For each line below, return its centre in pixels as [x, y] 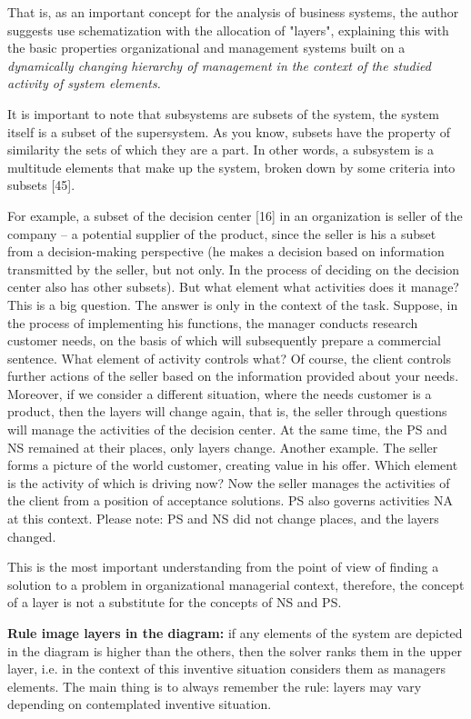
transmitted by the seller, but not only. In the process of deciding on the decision [234, 269]
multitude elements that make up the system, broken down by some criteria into [231, 167]
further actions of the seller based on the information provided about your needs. [233, 376]
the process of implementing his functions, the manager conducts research [213, 322]
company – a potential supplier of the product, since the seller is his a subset [222, 233]
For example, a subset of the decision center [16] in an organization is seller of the [235, 215]
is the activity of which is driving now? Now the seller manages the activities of [229, 482]
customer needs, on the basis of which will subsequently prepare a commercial [224, 340]
